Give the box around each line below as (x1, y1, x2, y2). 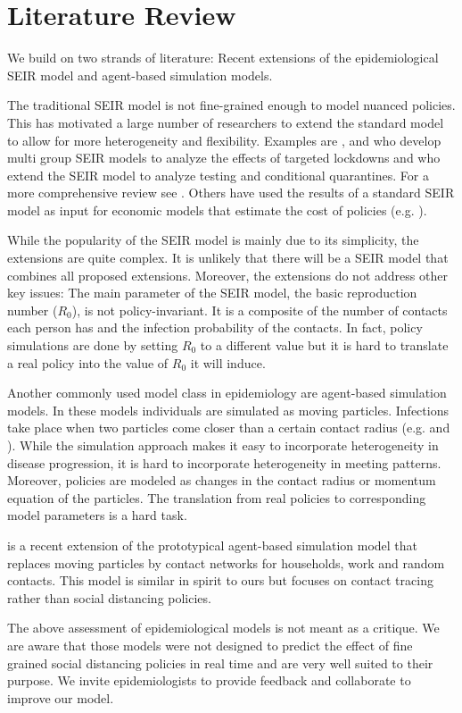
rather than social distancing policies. (7, 588, 211, 607)
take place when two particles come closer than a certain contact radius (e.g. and (7, 418, 450, 437)
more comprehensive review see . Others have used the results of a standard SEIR (7, 183, 455, 202)
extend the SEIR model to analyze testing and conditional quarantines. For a (7, 165, 429, 184)
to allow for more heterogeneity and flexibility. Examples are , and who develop (7, 130, 441, 149)
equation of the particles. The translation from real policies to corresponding (7, 488, 426, 507)
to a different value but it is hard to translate (200, 336, 449, 355)
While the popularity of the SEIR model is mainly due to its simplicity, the (7, 231, 419, 249)
